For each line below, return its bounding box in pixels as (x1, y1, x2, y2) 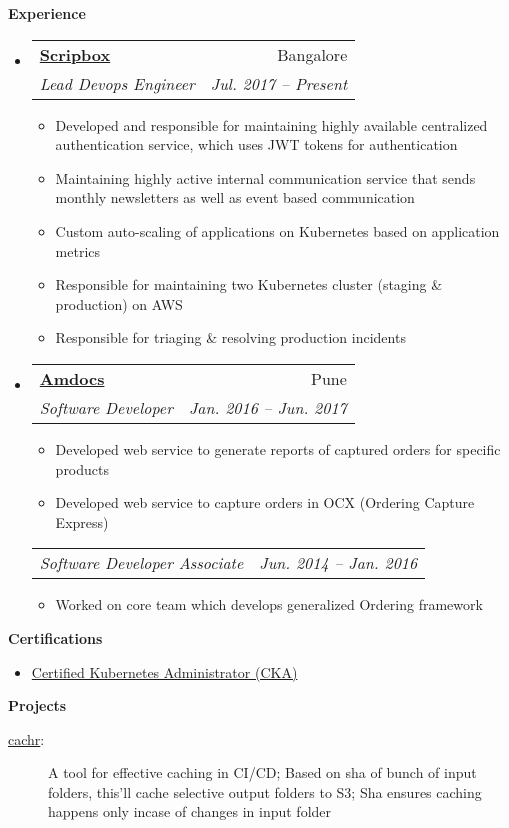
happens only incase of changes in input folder (48, 801, 332, 822)
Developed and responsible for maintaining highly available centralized (55, 114, 488, 135)
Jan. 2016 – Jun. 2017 (188, 395, 347, 419)
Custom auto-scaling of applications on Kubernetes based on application (55, 220, 500, 241)
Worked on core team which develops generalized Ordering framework (55, 594, 483, 615)
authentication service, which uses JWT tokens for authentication (55, 134, 458, 155)
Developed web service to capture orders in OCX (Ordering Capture (55, 492, 475, 513)
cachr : (8, 728, 45, 749)
